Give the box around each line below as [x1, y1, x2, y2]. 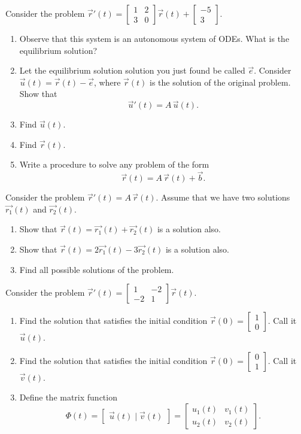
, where [93, 75, 121, 88]
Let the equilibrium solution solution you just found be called [19, 64, 245, 77]
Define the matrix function [19, 391, 117, 403]
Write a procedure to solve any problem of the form [19, 158, 209, 171]
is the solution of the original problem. [149, 75, 291, 88]
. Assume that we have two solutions [156, 191, 290, 204]
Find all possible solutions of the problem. [19, 263, 174, 275]
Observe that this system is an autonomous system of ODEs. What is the [19, 32, 290, 44]
